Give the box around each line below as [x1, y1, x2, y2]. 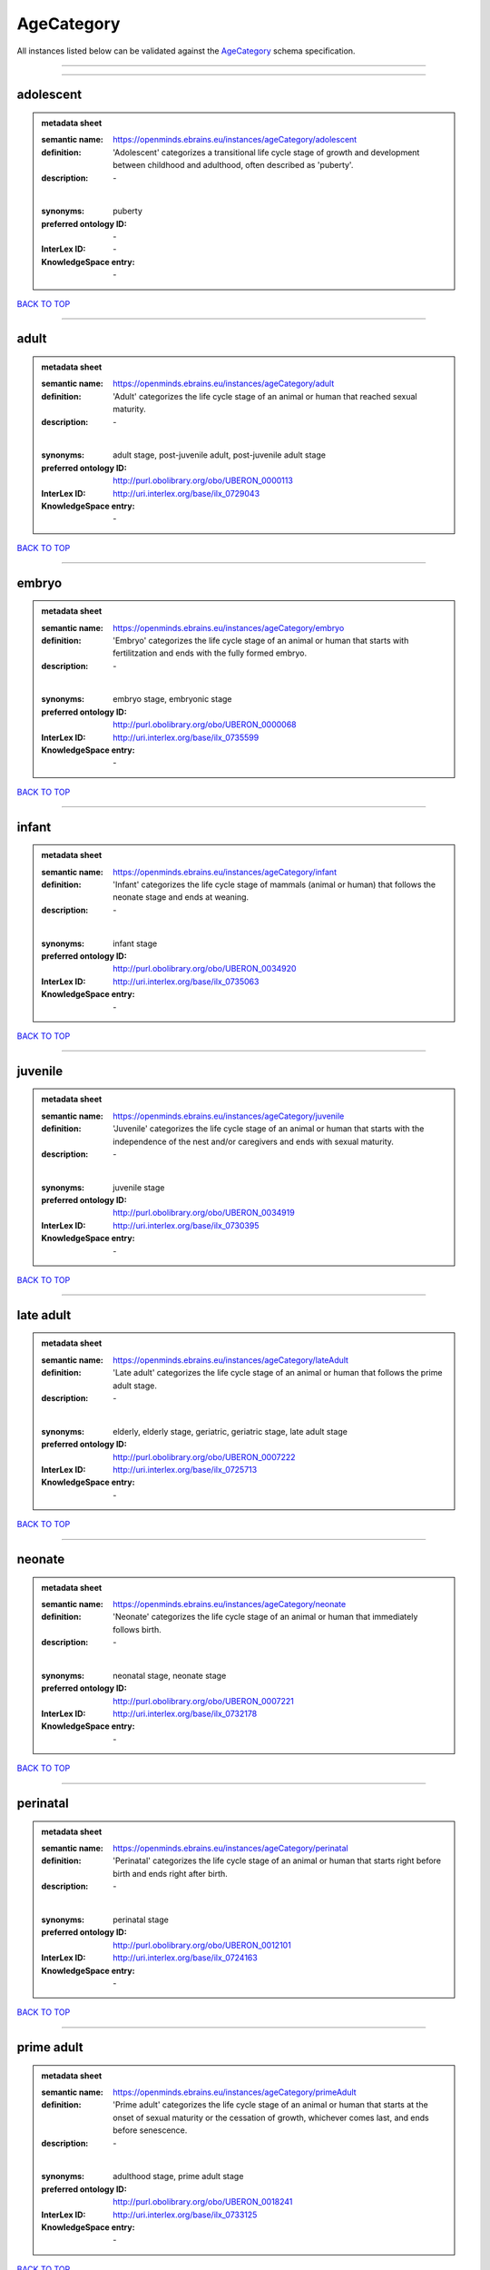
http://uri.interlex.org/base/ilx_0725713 [113, 1464, 258, 1475]
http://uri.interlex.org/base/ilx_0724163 [113, 1952, 258, 1963]
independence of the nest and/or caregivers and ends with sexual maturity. [113, 1136, 395, 1147]
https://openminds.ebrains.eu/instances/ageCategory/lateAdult [113, 1354, 349, 1366]
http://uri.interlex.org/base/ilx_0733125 [113, 2209, 258, 2220]
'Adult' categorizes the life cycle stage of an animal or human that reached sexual [113, 390, 417, 401]
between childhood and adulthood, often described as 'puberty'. [113, 160, 354, 171]
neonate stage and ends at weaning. [113, 892, 250, 903]
